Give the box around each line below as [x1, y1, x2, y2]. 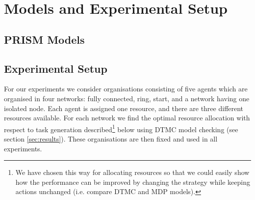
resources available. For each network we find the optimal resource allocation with [4, 113, 250, 123]
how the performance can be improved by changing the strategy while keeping [15, 176, 250, 187]
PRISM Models [4, 31, 85, 47]
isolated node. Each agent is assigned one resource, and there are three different [4, 103, 244, 113]
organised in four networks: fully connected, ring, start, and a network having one [4, 93, 250, 103]
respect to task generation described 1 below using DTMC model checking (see [4, 122, 238, 134]
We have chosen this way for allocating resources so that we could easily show [15, 167, 250, 177]
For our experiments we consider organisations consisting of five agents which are [4, 84, 248, 94]
